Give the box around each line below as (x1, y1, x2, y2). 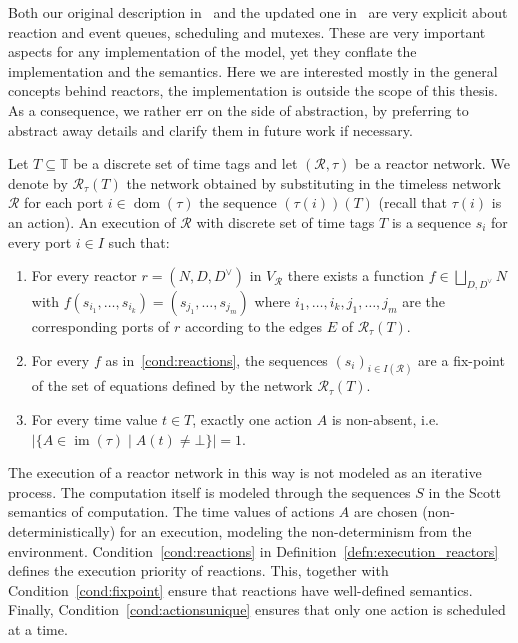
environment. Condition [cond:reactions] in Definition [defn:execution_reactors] (8, 540, 499, 561)
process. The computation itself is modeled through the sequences (8, 481, 411, 502)
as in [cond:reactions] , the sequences (105, 349, 328, 370)
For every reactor (31, 265, 137, 286)
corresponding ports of (31, 315, 170, 336)
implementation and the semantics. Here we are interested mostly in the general (8, 60, 498, 81)
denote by (8, 172, 68, 193)
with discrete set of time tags (196, 211, 375, 232)
